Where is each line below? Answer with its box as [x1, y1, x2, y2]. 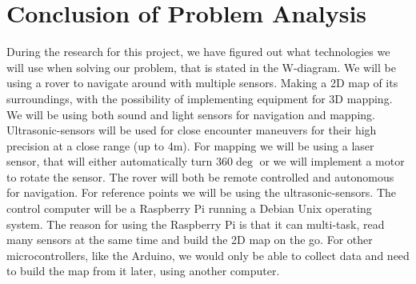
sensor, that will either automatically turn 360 [6, 153, 234, 170]
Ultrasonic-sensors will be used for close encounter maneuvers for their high [6, 122, 377, 138]
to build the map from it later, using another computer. [6, 262, 280, 279]
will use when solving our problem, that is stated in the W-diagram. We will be [6, 58, 396, 75]
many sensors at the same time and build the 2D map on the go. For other [6, 231, 373, 248]
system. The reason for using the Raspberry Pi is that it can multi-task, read [6, 215, 385, 232]
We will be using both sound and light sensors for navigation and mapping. [6, 106, 375, 122]
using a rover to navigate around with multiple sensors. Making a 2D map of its [6, 74, 398, 91]
